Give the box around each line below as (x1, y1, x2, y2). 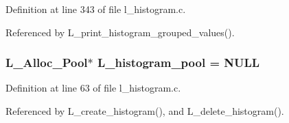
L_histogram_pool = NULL (97, 54, 260, 71)
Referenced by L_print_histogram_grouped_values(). (5, 25, 235, 39)
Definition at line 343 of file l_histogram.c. (5, 2, 186, 16)
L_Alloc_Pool (5, 54, 88, 71)
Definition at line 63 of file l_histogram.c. (5, 81, 181, 95)
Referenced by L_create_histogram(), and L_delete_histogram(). (5, 104, 284, 118)
